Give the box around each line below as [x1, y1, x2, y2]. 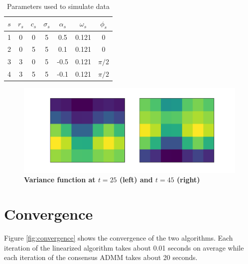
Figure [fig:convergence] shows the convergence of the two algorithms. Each [4, 232, 233, 243]
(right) [177, 174, 200, 185]
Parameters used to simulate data [7, 1, 110, 11]
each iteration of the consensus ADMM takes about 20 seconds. [4, 252, 198, 263]
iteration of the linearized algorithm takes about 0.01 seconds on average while [4, 242, 244, 253]
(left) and [119, 174, 153, 185]
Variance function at [24, 174, 96, 185]
